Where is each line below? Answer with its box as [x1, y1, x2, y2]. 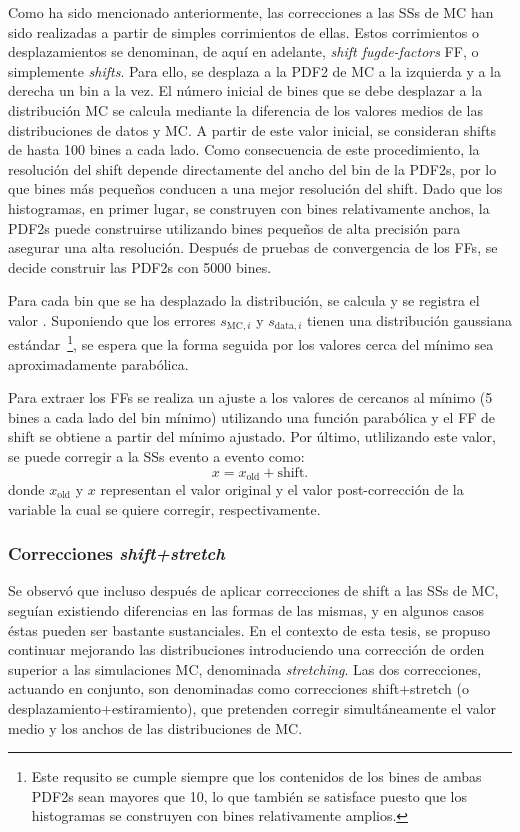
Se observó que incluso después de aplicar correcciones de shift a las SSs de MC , [8, 580, 499, 601]
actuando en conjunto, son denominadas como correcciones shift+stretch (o [8, 678, 469, 699]
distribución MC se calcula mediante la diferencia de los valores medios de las [8, 99, 483, 120]
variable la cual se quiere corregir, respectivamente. [8, 498, 321, 519]
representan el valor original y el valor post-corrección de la [100, 479, 464, 500]
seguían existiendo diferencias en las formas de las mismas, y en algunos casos [8, 600, 485, 621]
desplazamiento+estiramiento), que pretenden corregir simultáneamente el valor [8, 698, 497, 718]
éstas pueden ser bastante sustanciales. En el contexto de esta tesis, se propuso [8, 619, 491, 640]
